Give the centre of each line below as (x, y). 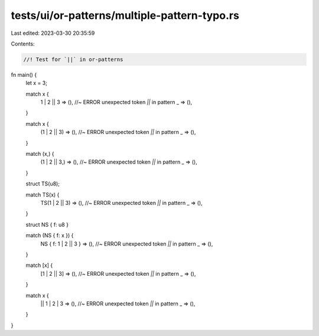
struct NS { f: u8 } (47, 224)
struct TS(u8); (43, 184)
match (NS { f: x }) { (50, 236)
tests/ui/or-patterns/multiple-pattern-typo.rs (125, 15)
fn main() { (24, 74)
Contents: (23, 44)
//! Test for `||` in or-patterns (73, 59)
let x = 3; (36, 83)
